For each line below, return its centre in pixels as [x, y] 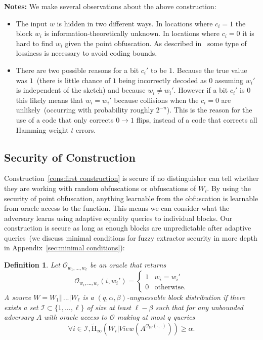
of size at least [109, 307]
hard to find [34, 43]
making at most [141, 317]
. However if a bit [201, 90]
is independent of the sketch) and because [81, 90]
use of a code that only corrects [65, 119]
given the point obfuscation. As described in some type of [156, 43]
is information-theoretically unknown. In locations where [132, 33]
